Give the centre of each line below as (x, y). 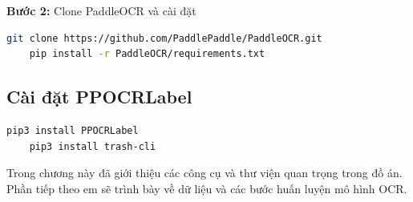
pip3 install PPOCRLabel (73, 130)
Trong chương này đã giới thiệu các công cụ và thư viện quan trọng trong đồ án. (204, 173)
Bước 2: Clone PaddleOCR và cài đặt (101, 10)
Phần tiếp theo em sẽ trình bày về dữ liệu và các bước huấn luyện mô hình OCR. (207, 188)
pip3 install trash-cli (93, 146)
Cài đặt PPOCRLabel (99, 97)
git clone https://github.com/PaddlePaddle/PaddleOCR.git (164, 38)
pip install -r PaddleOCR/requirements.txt (147, 54)
